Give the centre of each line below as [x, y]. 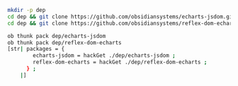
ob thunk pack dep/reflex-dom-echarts [64, 42]
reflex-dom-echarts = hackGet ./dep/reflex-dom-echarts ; [120, 62]
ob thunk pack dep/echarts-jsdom [57, 36]
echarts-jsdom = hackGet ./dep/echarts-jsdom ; [104, 56]
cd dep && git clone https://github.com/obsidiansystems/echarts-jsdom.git [121, 17]
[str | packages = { [36, 49]
